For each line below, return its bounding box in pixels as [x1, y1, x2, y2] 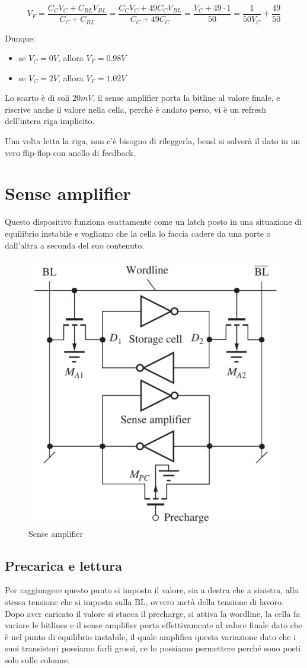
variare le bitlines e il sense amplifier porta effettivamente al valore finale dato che [5, 619, 302, 631]
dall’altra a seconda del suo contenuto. [5, 238, 145, 251]
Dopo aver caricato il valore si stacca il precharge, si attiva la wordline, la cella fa [5, 607, 300, 619]
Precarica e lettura [5, 556, 122, 574]
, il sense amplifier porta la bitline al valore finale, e [92, 91, 280, 104]
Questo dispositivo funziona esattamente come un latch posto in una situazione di [5, 215, 302, 228]
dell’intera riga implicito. [5, 114, 95, 127]
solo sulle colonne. [5, 654, 70, 666]
